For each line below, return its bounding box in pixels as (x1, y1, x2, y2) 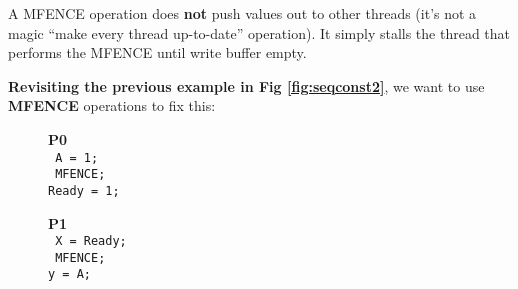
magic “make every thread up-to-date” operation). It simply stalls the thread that (8, 22, 511, 43)
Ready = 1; (48, 183, 120, 198)
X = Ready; (55, 234, 127, 249)
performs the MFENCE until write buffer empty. (8, 42, 307, 63)
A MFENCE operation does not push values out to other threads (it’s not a (8, 3, 477, 23)
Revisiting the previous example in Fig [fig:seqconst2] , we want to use (8, 75, 485, 96)
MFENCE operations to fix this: (8, 95, 216, 116)
